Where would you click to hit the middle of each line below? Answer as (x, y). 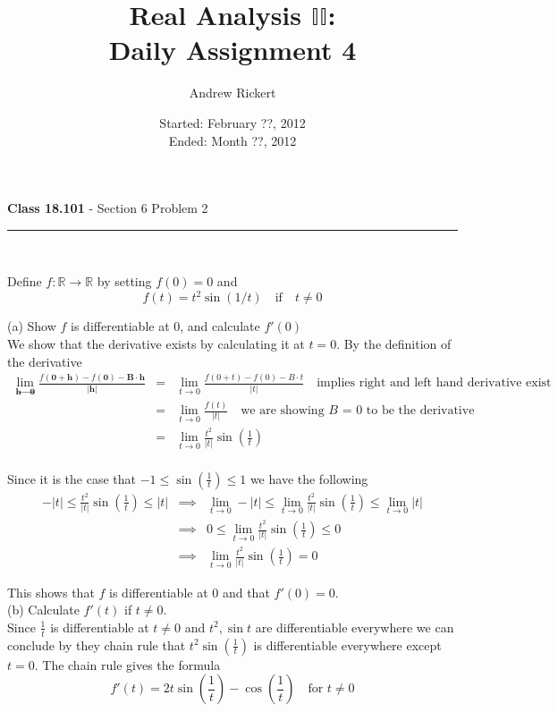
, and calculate (220, 326)
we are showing (283, 411)
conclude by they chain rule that (97, 644)
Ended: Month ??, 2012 (232, 140)
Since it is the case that (72, 478)
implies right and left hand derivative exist (434, 383)
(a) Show (32, 326)
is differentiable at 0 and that (190, 592)
